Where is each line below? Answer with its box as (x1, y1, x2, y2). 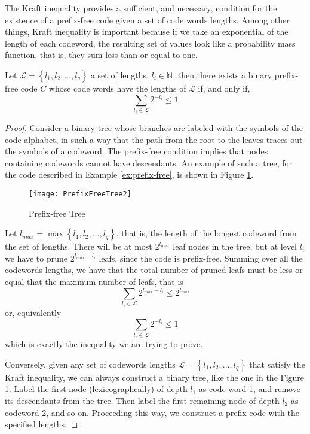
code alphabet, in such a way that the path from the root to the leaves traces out (5, 133, 303, 145)
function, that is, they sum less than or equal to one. (5, 48, 198, 61)
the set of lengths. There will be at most (5, 240, 152, 253)
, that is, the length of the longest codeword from (116, 227, 297, 239)
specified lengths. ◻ (5, 418, 78, 430)
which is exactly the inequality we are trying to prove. (5, 338, 203, 350)
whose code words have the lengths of (48, 81, 186, 94)
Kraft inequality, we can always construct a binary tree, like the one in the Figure (5, 371, 305, 383)
